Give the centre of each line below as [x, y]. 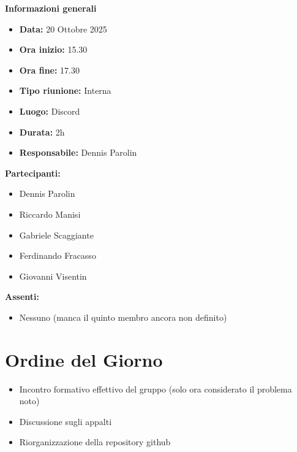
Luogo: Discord [50, 111]
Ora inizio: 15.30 [53, 49]
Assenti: [22, 297]
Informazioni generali [51, 8]
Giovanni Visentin [53, 276]
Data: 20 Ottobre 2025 [63, 29]
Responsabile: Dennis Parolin [78, 152]
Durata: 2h [42, 132]
